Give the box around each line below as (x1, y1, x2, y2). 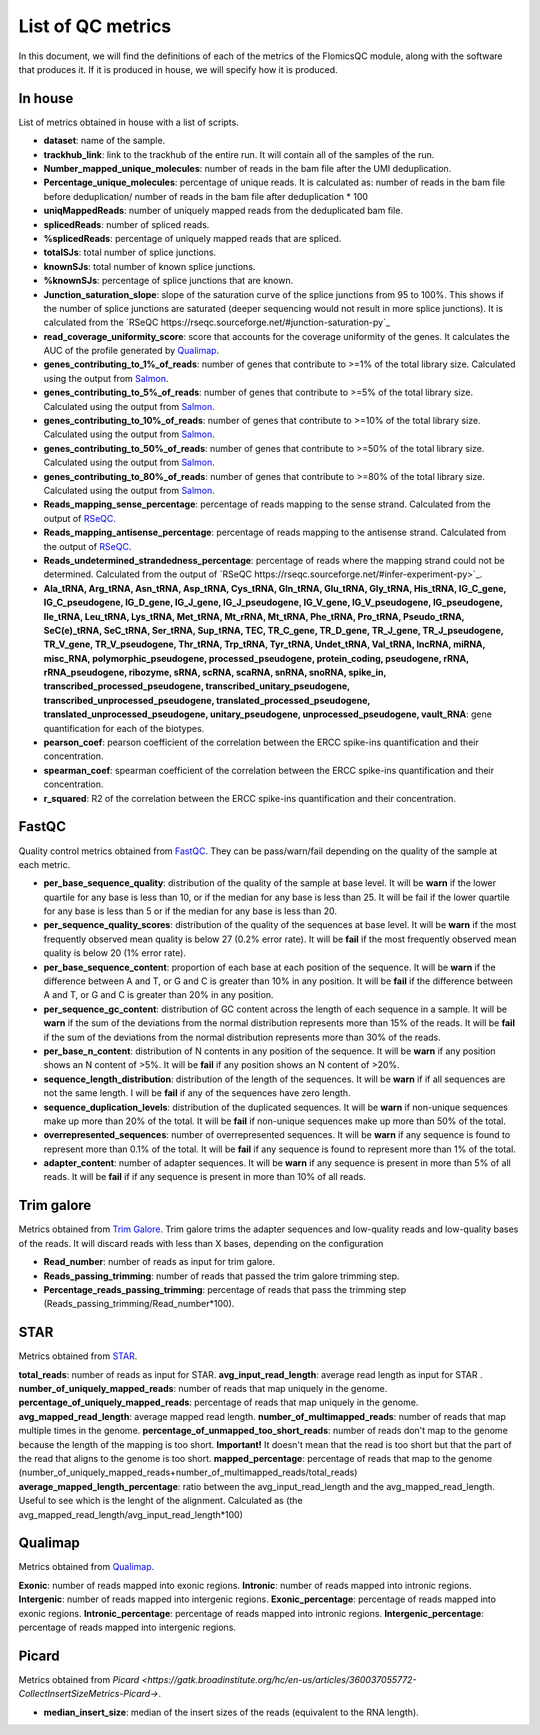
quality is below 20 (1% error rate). (43, 947, 187, 959)
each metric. (18, 858, 71, 870)
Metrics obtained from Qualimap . (18, 1561, 155, 1573)
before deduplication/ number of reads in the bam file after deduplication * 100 (43, 190, 369, 202)
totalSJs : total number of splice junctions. (43, 246, 217, 259)
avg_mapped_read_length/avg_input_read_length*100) (18, 1508, 244, 1520)
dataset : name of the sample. (43, 135, 166, 147)
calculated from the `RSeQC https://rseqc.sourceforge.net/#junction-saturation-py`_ (43, 316, 390, 329)
